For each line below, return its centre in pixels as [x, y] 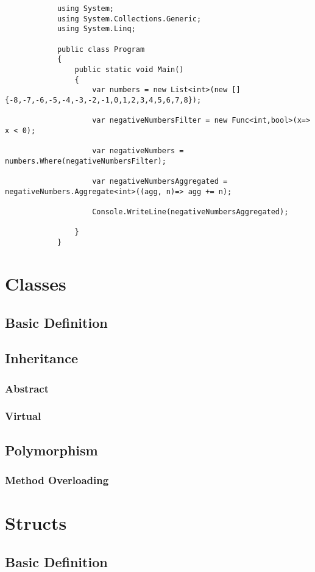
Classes [36, 283]
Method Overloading [57, 480]
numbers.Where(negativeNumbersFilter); [86, 161]
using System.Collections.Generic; [129, 19]
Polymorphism [51, 450]
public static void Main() [129, 69]
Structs [36, 523]
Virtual [23, 416]
